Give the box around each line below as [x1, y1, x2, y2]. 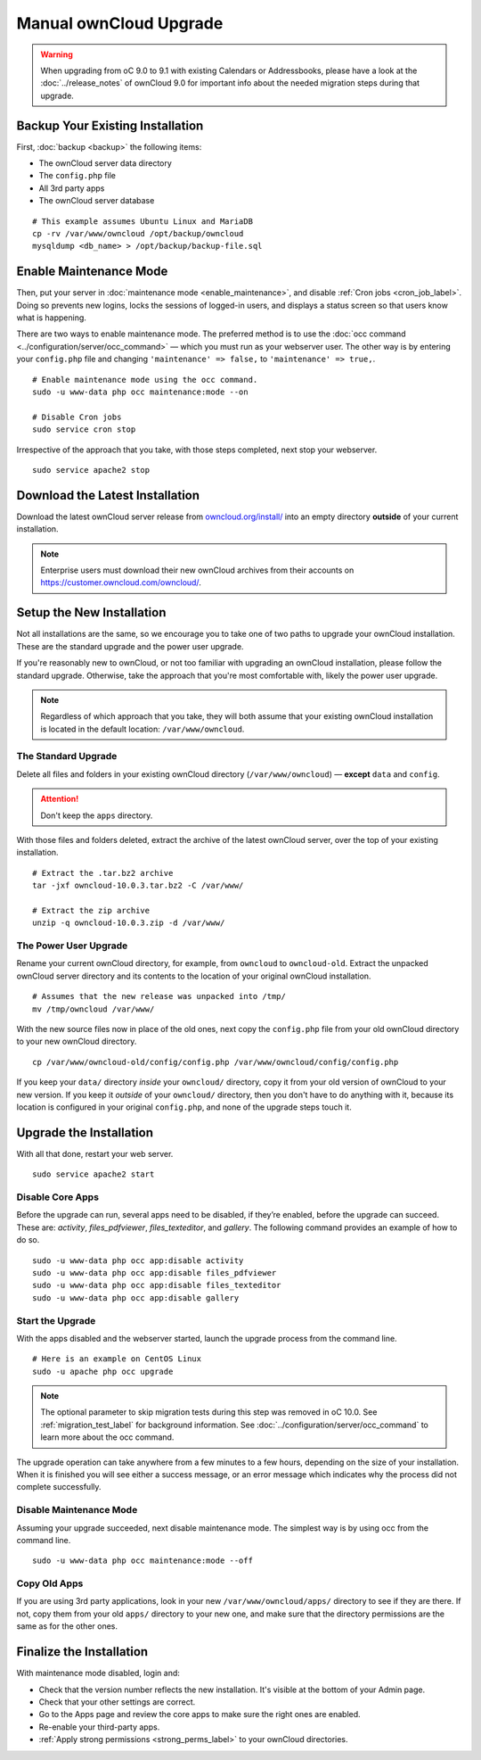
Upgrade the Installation [16, 1125, 153, 1140]
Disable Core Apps [16, 1191, 100, 1203]
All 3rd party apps [38, 183, 105, 194]
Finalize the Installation [16, 1644, 149, 1659]
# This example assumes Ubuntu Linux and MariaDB [32, 216, 254, 227]
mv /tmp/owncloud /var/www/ [32, 1004, 155, 1014]
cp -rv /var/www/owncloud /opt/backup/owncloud [32, 228, 244, 238]
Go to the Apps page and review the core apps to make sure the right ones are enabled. [38, 1709, 361, 1720]
